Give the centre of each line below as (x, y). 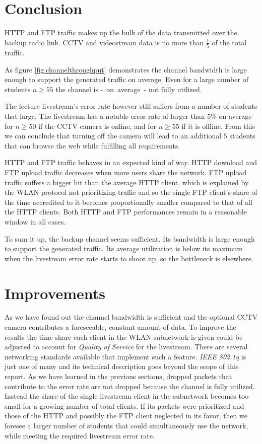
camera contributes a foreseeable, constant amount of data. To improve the (120, 327)
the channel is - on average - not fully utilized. (129, 89)
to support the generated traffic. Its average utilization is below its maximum (124, 248)
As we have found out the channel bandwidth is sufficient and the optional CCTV (131, 317)
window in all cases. (35, 221)
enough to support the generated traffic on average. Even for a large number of (126, 79)
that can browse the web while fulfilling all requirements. (92, 145)
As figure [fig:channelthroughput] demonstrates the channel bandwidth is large (126, 69)
